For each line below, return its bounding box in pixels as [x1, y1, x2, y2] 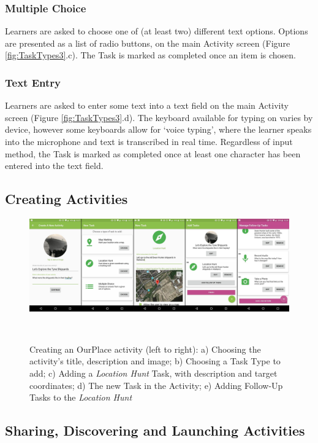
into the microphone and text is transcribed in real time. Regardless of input [5, 135, 293, 147]
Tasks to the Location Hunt [29, 391, 132, 404]
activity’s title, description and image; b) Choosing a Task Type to [29, 355, 281, 367]
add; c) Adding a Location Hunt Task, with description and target [29, 367, 278, 380]
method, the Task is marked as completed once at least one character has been [5, 147, 301, 160]
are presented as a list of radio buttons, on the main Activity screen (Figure [5, 36, 290, 49]
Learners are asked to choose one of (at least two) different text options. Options [5, 25, 308, 37]
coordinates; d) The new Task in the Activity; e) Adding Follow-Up [29, 378, 283, 391]
